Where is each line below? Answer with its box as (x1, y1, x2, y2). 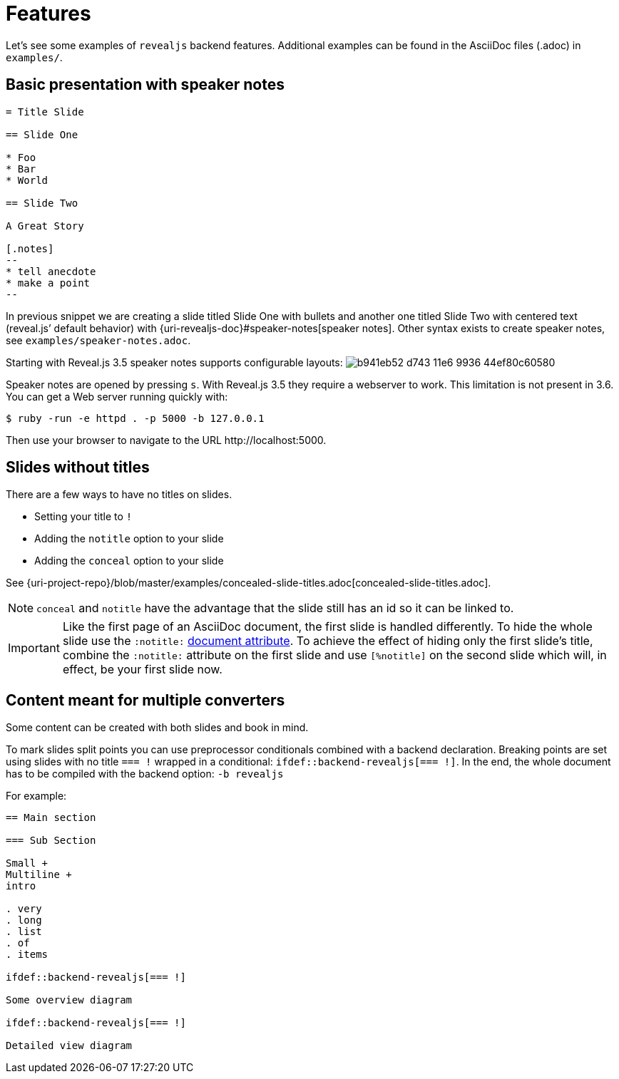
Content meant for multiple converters (6, 691, 285, 709)
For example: (6, 790, 67, 802)
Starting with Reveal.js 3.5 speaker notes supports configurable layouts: (6, 356, 343, 368)
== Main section (6, 812, 96, 824)
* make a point (6, 277, 91, 289)
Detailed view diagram (6, 1040, 133, 1052)
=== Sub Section (6, 835, 96, 847)
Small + (6, 857, 48, 869)
